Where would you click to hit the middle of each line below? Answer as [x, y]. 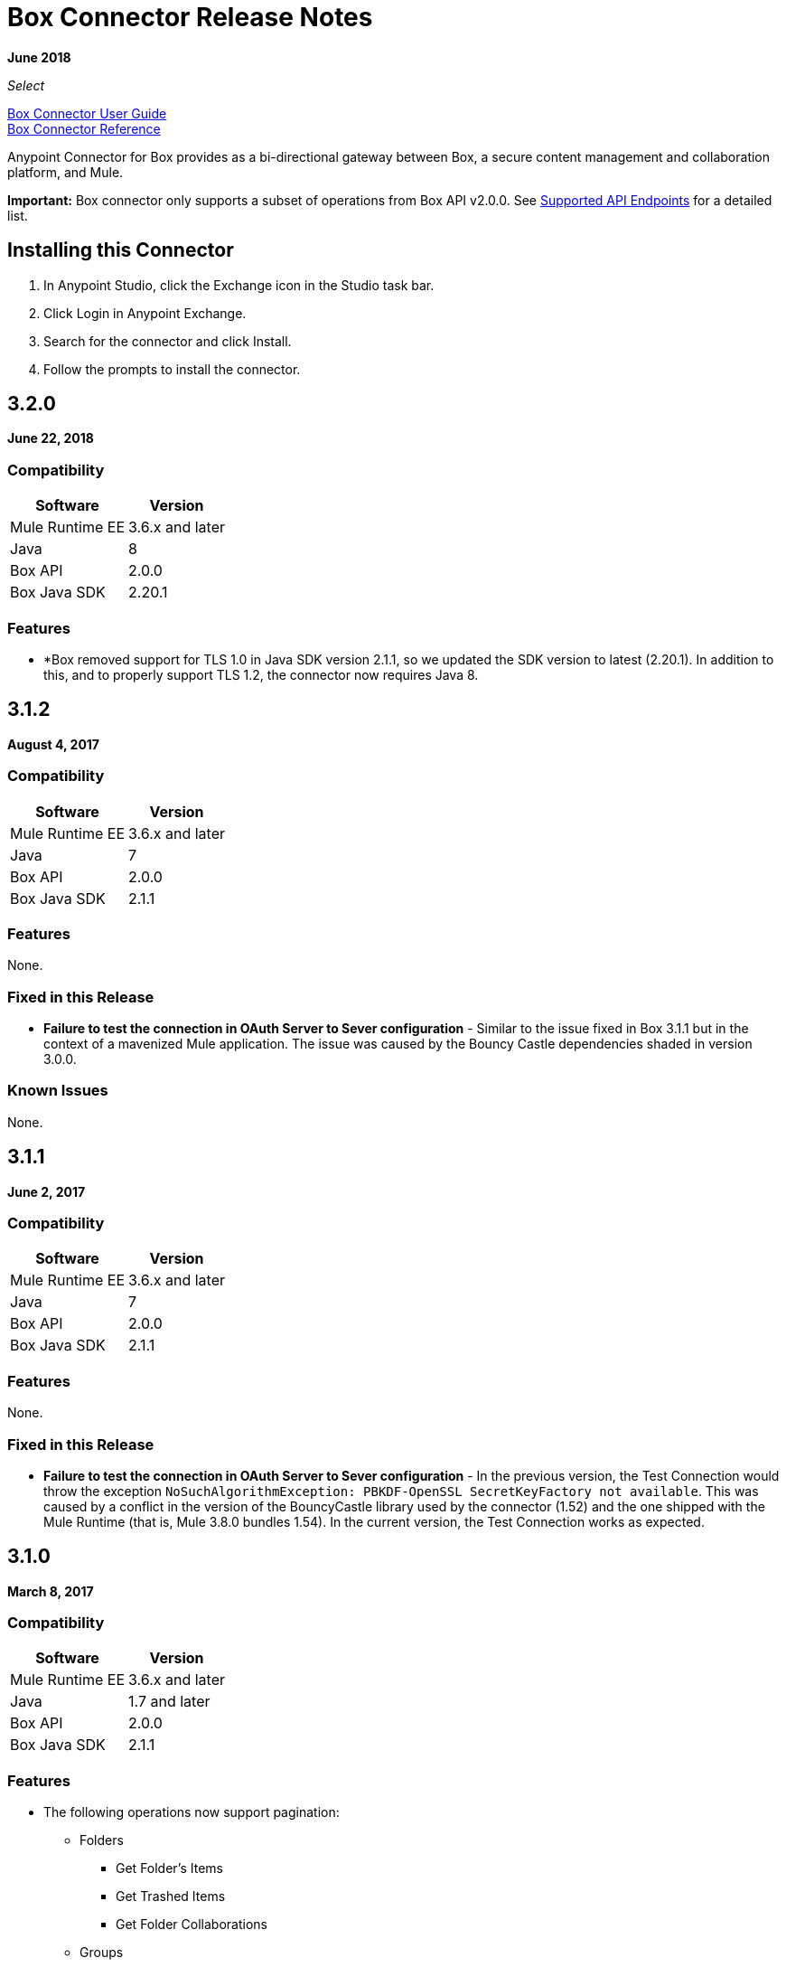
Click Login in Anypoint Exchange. [145, 313]
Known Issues [58, 1091]
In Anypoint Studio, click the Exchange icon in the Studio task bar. [239, 285]
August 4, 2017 [54, 744]
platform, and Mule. [65, 172]
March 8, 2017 [51, 1591]
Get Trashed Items [171, 1896]
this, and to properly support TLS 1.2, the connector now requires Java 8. [261, 674]
